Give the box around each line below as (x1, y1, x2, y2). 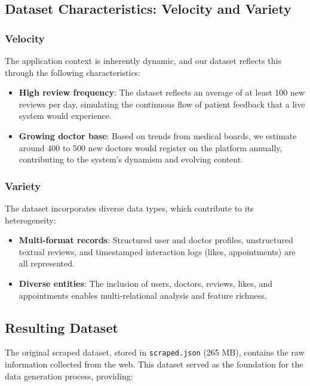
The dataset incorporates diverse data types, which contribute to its (5, 201, 254, 214)
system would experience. (19, 109, 112, 122)
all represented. (19, 257, 75, 269)
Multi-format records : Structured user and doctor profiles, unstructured (19, 234, 293, 246)
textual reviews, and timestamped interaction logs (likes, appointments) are (19, 245, 296, 258)
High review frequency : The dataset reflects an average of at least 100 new (19, 86, 305, 99)
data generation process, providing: (5, 369, 133, 382)
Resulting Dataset (5, 318, 118, 336)
